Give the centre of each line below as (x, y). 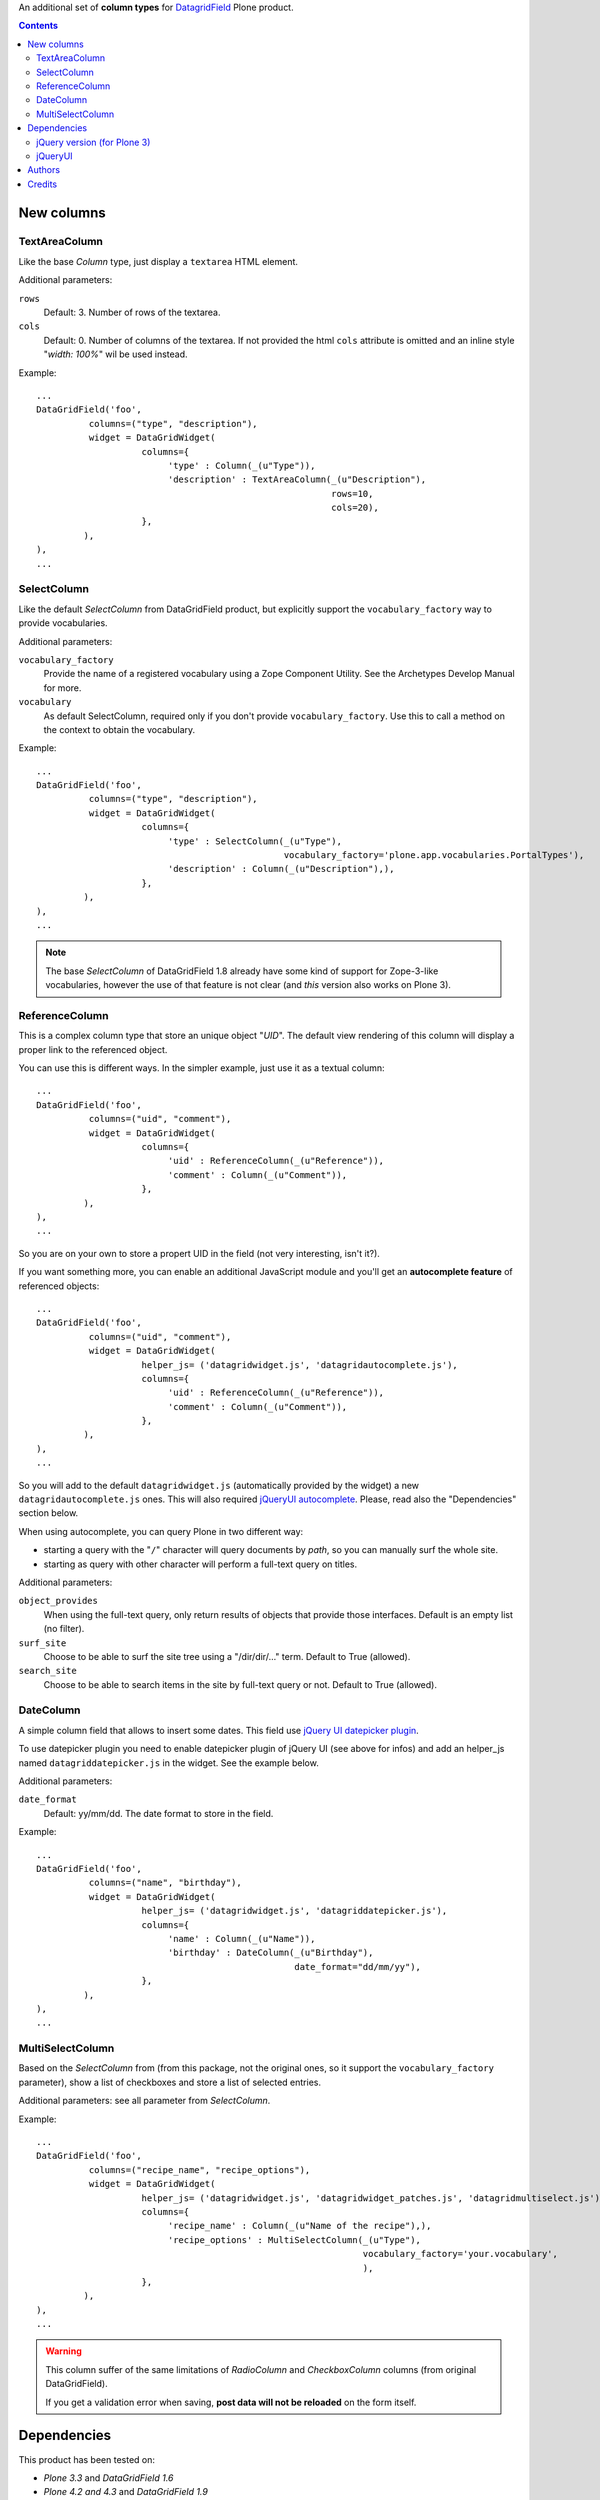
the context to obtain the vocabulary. (119, 729)
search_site (47, 1671)
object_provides (58, 1601)
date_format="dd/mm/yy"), (358, 1966)
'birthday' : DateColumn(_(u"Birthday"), (270, 1953)
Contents (38, 26)
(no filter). (64, 1629)
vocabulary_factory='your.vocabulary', (460, 2254)
